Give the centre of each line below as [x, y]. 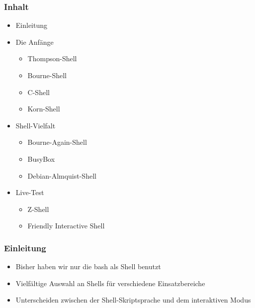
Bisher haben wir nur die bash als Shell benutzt [88, 266]
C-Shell [39, 92]
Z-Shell [38, 209]
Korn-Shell [44, 109]
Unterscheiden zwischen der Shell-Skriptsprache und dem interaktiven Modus [133, 300]
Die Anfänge [35, 42]
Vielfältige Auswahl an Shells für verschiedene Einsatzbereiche [110, 283]
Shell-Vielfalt [36, 125]
